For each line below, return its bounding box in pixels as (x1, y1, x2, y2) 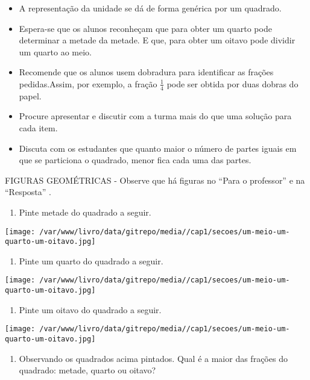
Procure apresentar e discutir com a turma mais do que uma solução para (19, 110, 292, 122)
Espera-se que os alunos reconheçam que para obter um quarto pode (19, 22, 272, 34)
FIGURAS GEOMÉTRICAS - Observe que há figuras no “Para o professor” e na (5, 173, 305, 186)
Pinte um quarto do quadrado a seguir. (19, 254, 163, 267)
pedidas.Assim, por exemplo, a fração (19, 77, 157, 90)
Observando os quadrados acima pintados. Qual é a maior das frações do (19, 352, 288, 364)
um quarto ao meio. (19, 45, 92, 58)
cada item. (19, 121, 58, 134)
